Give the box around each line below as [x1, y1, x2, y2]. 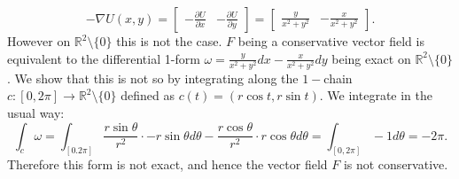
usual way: [7, 103, 65, 121]
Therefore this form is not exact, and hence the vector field [7, 155, 328, 174]
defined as [121, 86, 175, 105]
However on [7, 32, 71, 50]
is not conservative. [343, 155, 448, 174]
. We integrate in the [319, 86, 433, 105]
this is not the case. [116, 32, 222, 50]
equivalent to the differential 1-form [7, 49, 200, 67]
